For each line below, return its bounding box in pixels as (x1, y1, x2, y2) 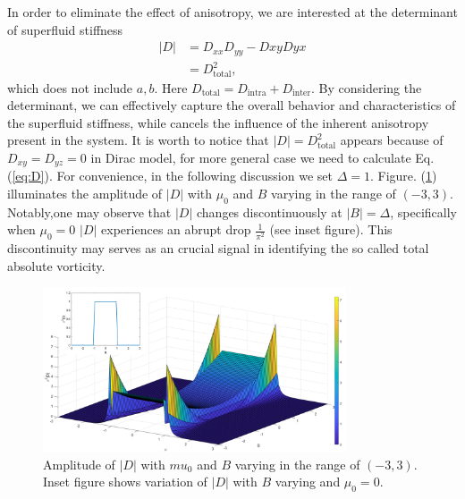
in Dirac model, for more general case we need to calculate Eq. (90, 148, 435, 167)
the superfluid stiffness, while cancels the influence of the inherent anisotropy (7, 113, 429, 131)
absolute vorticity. (7, 256, 106, 275)
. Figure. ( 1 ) (369, 166, 437, 185)
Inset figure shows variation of (43, 472, 207, 491)
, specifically (390, 202, 457, 221)
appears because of (340, 131, 444, 149)
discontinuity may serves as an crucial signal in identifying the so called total (7, 239, 429, 258)
